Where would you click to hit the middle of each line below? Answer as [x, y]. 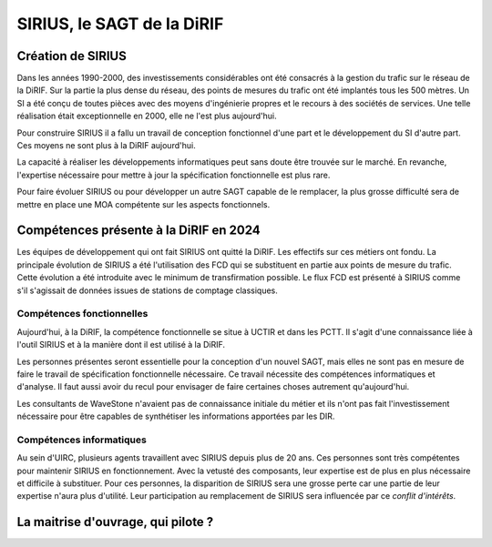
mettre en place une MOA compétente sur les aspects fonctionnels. [143, 204]
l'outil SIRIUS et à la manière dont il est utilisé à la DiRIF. [121, 345]
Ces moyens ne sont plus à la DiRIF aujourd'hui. [106, 146]
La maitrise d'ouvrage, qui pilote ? [115, 522]
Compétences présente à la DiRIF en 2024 [139, 231]
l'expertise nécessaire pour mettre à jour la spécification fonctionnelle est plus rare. [174, 175]
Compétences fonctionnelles [82, 314]
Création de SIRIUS [72, 56]
